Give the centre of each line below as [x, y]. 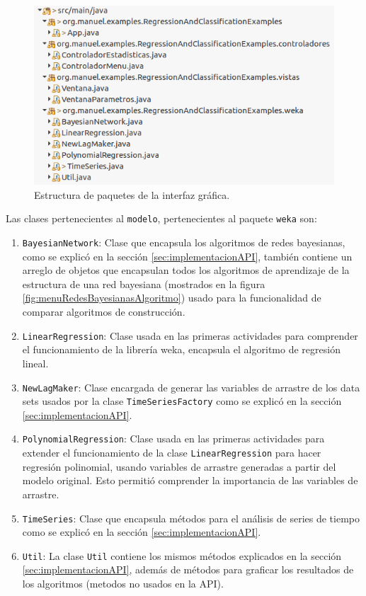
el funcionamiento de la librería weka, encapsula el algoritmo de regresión [181, 349]
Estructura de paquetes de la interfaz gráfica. [132, 194]
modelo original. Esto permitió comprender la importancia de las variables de [190, 480]
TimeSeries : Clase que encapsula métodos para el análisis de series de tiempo [191, 518]
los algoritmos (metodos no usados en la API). [123, 583]
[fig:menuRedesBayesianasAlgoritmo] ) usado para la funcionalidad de [172, 298]
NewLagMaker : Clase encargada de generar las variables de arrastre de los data [191, 387]
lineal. [35, 363]
